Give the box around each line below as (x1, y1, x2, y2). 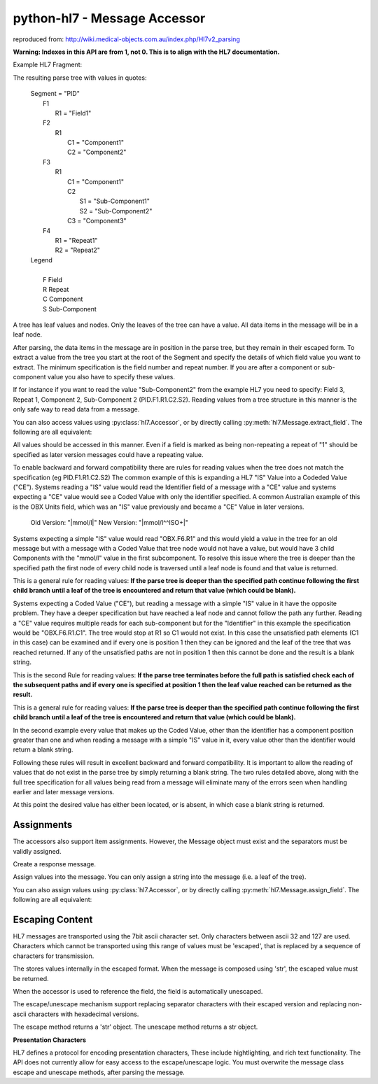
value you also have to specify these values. (47, 373, 175, 381)
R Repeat (43, 285, 69, 293)
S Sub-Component (43, 304, 97, 313)
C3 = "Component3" (67, 217, 127, 225)
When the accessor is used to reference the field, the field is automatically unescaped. (13, 987, 263, 995)
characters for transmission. (13, 952, 94, 960)
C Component (43, 295, 83, 304)
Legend (30, 255, 52, 264)
